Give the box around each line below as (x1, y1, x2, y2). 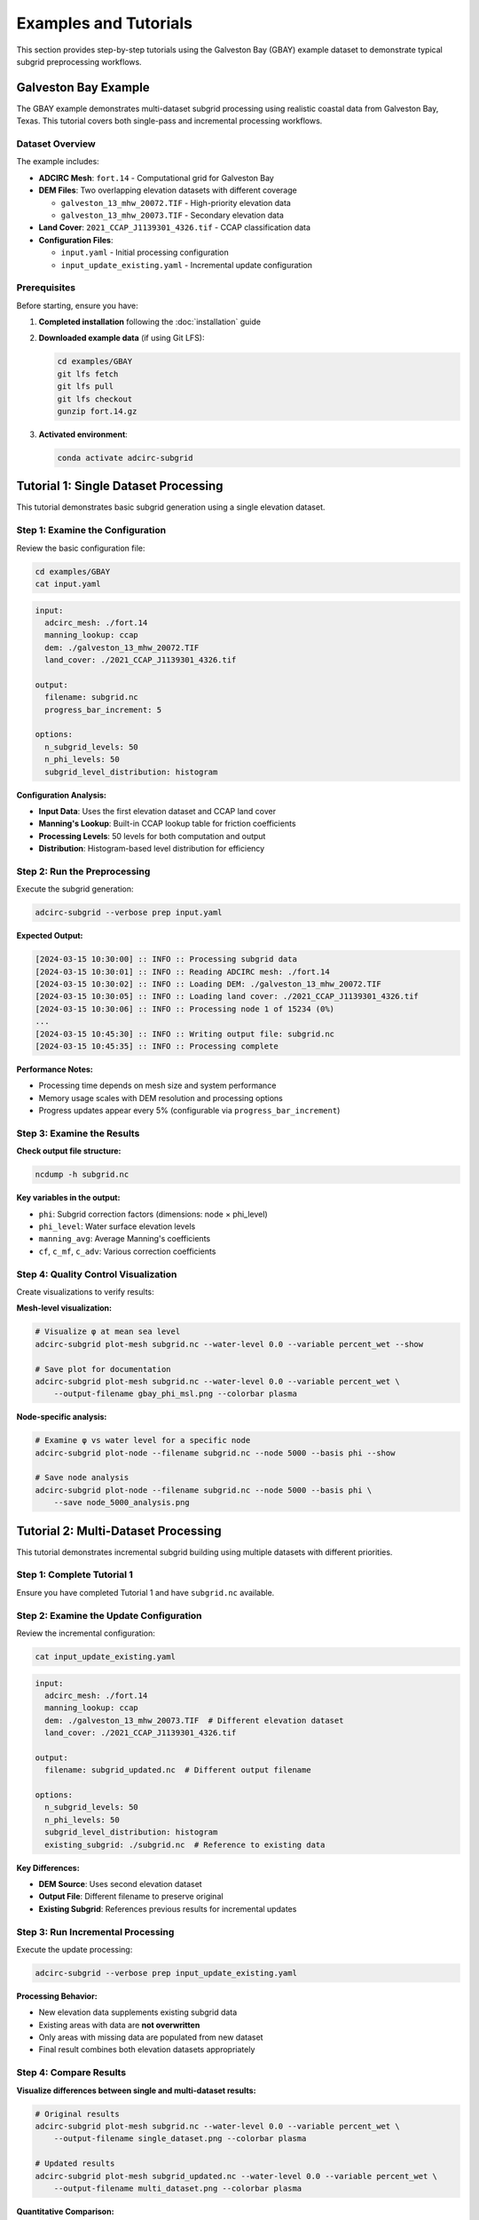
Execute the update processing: (16, 1944, 133, 1954)
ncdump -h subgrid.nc (35, 1169, 130, 1180)
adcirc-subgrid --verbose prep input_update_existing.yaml (35, 1968, 297, 1978)
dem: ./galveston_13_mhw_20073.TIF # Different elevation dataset (44, 1715, 344, 1725)
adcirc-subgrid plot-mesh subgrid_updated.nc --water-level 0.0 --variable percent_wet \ (35, 2171, 438, 2181)
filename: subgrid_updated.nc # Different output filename (44, 1765, 311, 1775)
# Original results (35, 2109, 120, 2119)
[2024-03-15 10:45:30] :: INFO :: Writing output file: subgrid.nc (35, 1028, 335, 1039)
